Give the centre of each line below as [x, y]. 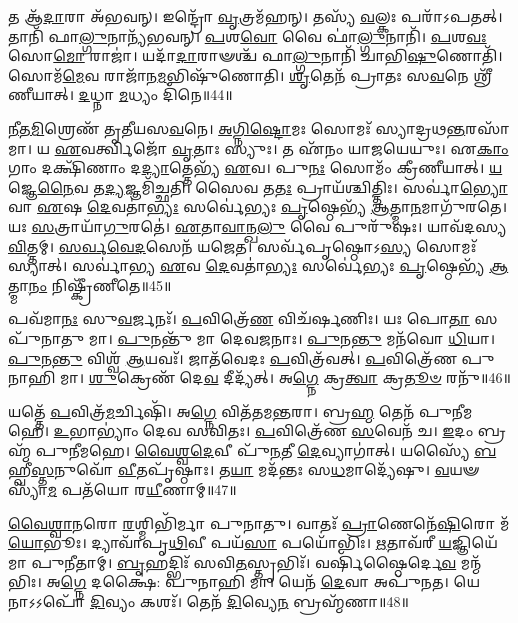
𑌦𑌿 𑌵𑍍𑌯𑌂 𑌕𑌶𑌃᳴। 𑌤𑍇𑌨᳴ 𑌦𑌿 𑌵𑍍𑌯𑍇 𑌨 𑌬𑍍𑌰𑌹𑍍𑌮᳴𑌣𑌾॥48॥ [249, 601]
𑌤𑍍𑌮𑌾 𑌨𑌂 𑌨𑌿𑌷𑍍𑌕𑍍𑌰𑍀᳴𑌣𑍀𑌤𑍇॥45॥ [90, 284]
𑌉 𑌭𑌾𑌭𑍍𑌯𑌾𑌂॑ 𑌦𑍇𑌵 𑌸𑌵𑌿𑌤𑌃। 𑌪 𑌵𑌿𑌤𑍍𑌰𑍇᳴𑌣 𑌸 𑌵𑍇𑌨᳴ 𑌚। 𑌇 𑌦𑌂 [263, 430]
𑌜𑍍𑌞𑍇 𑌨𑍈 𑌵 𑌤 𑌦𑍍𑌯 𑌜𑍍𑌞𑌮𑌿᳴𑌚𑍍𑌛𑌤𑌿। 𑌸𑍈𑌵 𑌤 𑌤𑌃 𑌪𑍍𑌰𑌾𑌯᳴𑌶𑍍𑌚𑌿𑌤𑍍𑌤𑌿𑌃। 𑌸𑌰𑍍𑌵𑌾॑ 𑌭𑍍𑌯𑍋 [258, 186]
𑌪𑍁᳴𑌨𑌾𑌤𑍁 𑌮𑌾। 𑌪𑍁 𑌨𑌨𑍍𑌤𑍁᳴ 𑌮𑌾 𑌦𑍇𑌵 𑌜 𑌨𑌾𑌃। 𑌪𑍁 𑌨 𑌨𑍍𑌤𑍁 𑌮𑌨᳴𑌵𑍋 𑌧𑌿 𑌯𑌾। [252, 337]
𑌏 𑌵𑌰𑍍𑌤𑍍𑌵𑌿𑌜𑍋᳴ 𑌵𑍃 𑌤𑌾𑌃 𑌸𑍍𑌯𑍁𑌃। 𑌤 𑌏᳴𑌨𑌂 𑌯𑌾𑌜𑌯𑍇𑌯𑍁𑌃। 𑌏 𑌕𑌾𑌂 [281, 147]
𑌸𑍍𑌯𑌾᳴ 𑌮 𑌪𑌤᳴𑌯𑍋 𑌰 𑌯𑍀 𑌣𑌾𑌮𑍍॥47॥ [122, 489]
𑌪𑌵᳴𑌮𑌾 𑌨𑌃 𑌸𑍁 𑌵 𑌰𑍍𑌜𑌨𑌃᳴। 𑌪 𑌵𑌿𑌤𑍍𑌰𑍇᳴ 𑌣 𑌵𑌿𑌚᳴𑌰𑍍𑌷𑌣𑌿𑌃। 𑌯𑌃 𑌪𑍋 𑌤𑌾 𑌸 [253, 318]
